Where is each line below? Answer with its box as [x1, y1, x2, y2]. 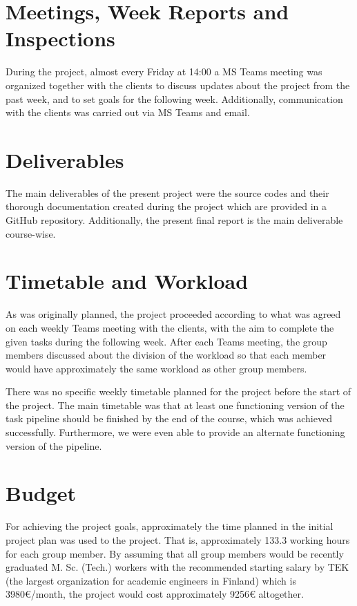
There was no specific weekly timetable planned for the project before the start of [6, 384, 351, 399]
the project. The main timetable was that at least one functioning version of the [6, 397, 345, 412]
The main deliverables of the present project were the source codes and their [6, 185, 329, 200]
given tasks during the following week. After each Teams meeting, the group [6, 334, 327, 348]
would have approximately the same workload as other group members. [6, 361, 307, 375]
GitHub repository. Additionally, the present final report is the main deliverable [6, 213, 343, 227]
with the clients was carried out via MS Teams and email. [6, 105, 250, 120]
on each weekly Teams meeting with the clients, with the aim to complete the [6, 320, 334, 334]
